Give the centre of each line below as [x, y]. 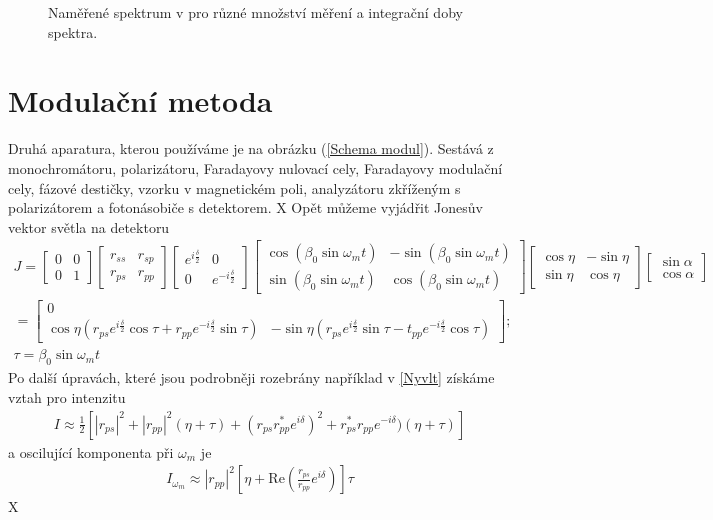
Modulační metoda [140, 100]
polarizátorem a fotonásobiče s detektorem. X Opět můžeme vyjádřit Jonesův [246, 207]
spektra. [73, 31]
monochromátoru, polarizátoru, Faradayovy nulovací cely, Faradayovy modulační [255, 167]
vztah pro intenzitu [67, 396]
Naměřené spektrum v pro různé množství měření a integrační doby [255, 12]
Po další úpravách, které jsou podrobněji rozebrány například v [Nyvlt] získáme [251, 377]
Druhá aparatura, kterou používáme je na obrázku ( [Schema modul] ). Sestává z [251, 148]
